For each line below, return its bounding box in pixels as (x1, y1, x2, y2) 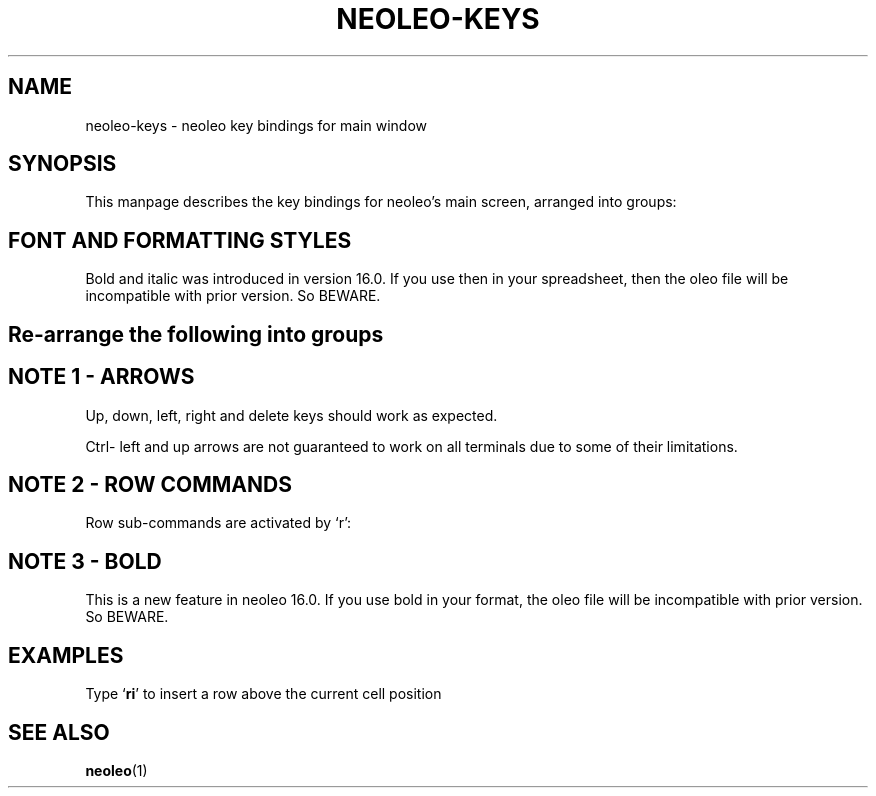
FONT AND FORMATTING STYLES (8, 227, 352, 253)
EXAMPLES (8, 642, 124, 668)
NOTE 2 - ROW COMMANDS (8, 471, 292, 497)
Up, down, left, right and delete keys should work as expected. (85, 406, 498, 424)
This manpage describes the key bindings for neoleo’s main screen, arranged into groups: (85, 193, 677, 211)
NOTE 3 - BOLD (8, 548, 162, 574)
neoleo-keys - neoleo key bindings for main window (85, 116, 427, 134)
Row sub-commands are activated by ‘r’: (85, 514, 352, 532)
